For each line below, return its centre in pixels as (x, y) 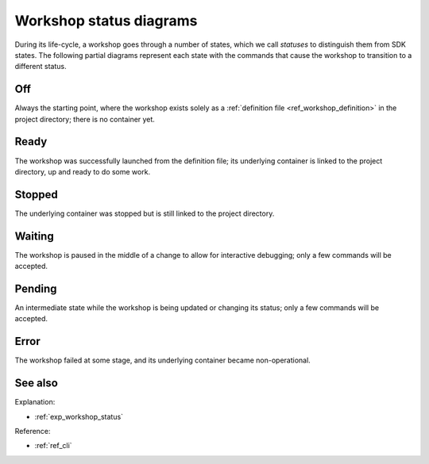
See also (37, 383)
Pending (36, 288)
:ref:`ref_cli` (53, 446)
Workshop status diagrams (106, 21)
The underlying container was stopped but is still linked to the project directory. (145, 213)
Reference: (33, 431)
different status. (41, 67)
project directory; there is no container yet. (85, 119)
